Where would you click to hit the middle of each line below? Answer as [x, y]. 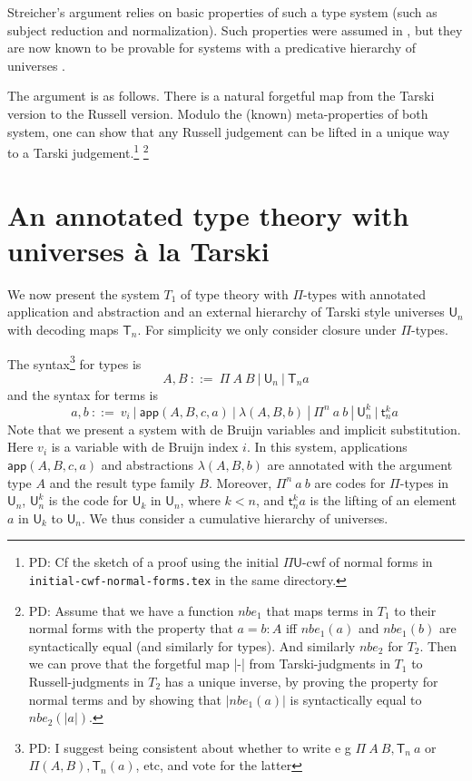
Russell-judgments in [86, 682]
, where [200, 500]
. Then [438, 645]
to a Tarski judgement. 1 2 [78, 151]
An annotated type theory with [208, 215]
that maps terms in [320, 610]
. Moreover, [240, 482]
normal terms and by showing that [125, 699]
